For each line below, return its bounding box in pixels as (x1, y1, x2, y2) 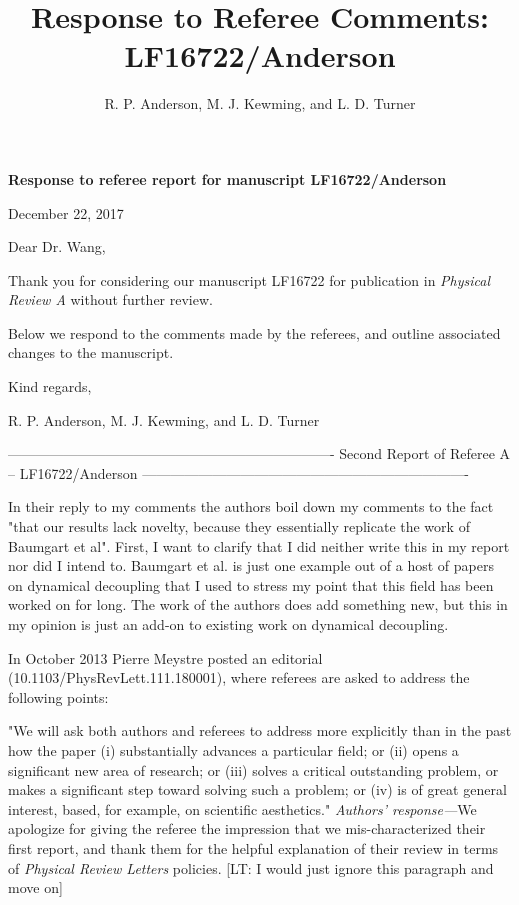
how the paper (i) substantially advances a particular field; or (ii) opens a (8, 739, 459, 760)
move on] (8, 877, 63, 898)
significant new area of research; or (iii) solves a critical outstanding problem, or (8, 759, 499, 780)
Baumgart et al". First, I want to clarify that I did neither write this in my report (8, 535, 510, 556)
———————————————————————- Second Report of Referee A (8, 443, 511, 464)
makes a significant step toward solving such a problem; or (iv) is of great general (8, 779, 507, 800)
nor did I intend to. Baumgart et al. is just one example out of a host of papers (8, 555, 494, 576)
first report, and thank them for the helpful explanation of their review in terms (8, 837, 499, 858)
